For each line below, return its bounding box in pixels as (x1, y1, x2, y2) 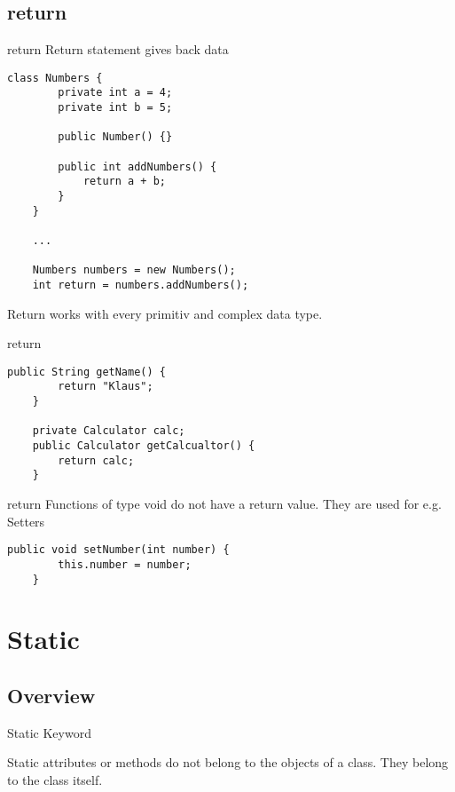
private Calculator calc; (32, 424, 185, 438)
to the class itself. (7, 771, 103, 788)
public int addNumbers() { (58, 160, 217, 173)
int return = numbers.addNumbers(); (32, 278, 249, 291)
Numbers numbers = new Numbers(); (32, 264, 236, 277)
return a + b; (82, 175, 166, 188)
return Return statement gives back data (7, 40, 229, 59)
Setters (7, 511, 45, 530)
